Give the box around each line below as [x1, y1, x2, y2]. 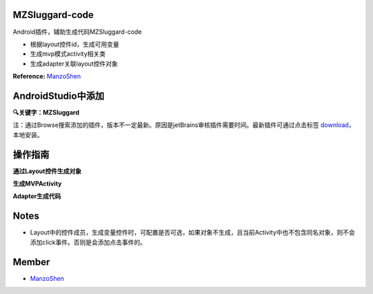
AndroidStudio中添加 [12, 90, 105, 101]
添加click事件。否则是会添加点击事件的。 [30, 238, 146, 246]
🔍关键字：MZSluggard [12, 108, 79, 117]
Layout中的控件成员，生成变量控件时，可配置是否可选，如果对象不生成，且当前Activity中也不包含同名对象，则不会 [30, 228, 356, 237]
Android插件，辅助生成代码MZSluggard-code [12, 28, 142, 36]
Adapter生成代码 [12, 192, 61, 200]
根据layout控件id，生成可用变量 [30, 40, 119, 48]
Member [12, 256, 50, 268]
